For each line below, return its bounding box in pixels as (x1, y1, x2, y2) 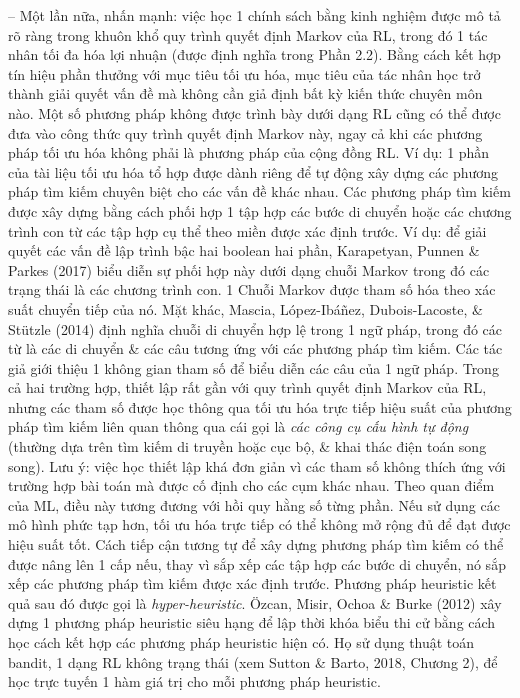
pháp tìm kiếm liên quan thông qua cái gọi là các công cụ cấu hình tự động (8, 416, 469, 437)
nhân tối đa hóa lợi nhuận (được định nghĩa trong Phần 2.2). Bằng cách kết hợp (8, 44, 501, 65)
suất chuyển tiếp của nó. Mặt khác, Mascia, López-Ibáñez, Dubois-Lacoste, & (8, 298, 483, 319)
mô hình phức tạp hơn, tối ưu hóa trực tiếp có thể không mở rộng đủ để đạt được (8, 514, 511, 535)
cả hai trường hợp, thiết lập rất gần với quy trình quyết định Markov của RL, (8, 377, 487, 398)
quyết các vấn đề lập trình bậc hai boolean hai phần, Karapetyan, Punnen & (8, 240, 480, 261)
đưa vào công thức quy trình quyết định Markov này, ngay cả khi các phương (8, 122, 483, 143)
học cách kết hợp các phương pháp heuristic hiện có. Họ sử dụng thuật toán (8, 632, 475, 652)
